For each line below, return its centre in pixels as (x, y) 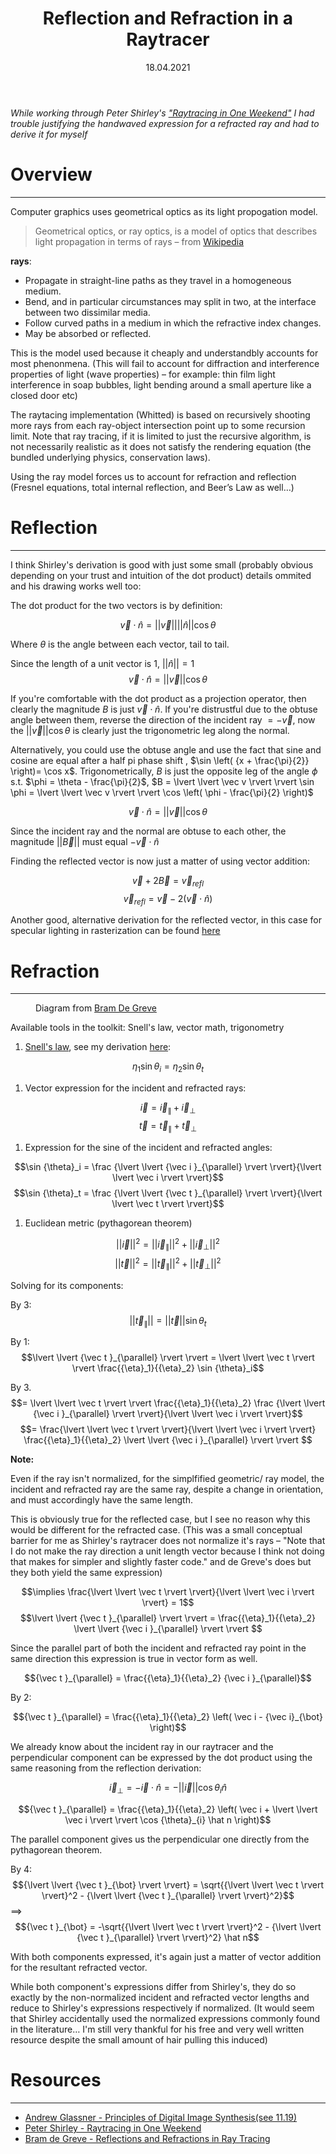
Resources (56, 2080)
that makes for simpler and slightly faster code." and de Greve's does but (161, 1562)
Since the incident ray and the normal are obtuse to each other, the (148, 831)
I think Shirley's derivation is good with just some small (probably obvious (162, 564)
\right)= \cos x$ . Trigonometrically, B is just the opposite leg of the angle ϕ (164, 771)
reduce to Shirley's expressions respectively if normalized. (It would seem (162, 2008)
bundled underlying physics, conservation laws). (110, 457)
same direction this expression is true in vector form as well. (134, 1659)
